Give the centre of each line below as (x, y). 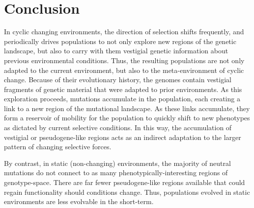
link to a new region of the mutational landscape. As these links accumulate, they (127, 108)
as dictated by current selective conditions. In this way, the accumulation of (118, 127)
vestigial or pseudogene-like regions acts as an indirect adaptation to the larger (123, 137)
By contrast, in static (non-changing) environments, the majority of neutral (117, 163)
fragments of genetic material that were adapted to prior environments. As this (123, 89)
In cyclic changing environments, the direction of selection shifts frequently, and (124, 32)
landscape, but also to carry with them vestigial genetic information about (116, 51)
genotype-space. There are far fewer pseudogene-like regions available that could (125, 182)
